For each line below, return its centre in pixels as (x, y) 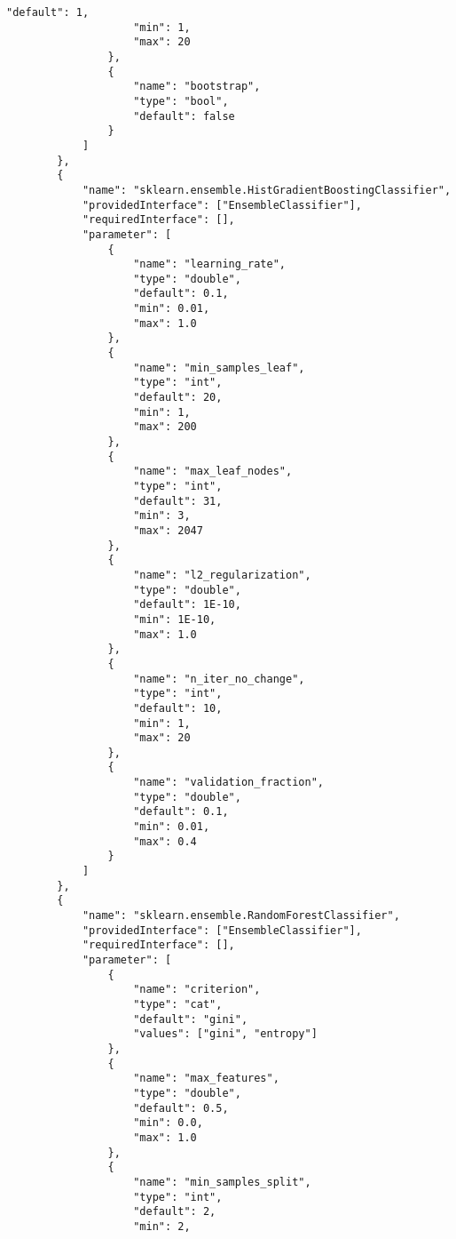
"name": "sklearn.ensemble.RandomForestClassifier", (241, 916)
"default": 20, (178, 398)
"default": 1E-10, (187, 605)
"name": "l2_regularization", (222, 575)
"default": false (184, 116)
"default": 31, (178, 501)
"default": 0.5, (181, 1108)
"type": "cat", (178, 1004)
